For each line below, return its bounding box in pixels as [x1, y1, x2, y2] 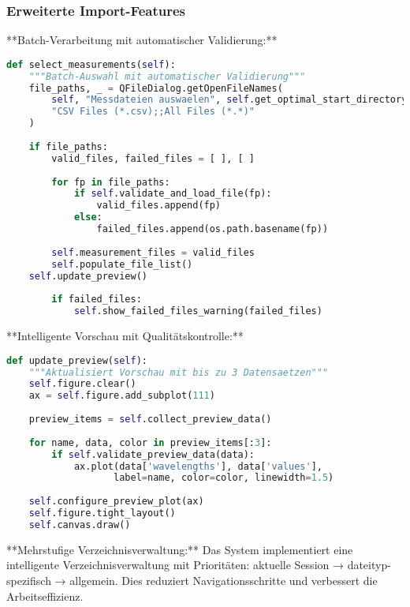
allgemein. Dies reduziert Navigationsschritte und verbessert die [69, 571, 378, 588]
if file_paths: [28, 141, 108, 152]
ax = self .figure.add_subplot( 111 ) [28, 390, 215, 402]
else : [73, 212, 102, 223]
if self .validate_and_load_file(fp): [73, 188, 272, 200]
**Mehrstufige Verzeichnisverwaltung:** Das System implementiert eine [6, 541, 353, 557]
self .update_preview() [28, 270, 147, 282]
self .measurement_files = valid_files [51, 246, 255, 258]
